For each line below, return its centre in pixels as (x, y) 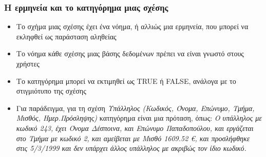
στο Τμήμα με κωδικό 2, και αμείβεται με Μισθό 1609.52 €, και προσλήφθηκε (133, 138)
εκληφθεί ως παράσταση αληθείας (66, 36)
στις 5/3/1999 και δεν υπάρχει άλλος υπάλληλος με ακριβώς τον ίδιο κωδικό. (131, 148)
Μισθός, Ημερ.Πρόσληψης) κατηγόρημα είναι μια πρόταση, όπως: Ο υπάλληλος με (139, 118)
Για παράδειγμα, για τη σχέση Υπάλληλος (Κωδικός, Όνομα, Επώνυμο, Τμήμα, (135, 108)
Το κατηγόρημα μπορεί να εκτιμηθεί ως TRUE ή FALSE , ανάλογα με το (126, 81)
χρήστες (28, 63)
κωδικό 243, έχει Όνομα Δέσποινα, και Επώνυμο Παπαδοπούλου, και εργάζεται (135, 128)
